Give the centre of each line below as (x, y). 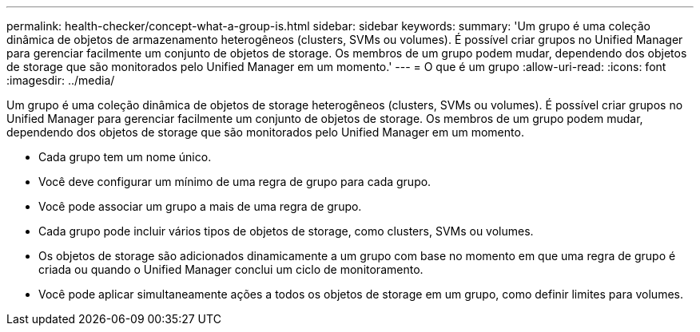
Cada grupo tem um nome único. (125, 157)
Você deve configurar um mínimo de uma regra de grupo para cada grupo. (235, 182)
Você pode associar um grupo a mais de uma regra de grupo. (200, 206)
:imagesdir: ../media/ (61, 80)
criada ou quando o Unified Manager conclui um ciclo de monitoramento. (231, 269)
